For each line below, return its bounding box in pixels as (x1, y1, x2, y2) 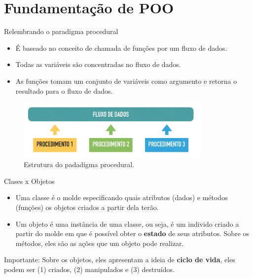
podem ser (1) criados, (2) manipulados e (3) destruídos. (4, 264, 175, 274)
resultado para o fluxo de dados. (15, 85, 113, 96)
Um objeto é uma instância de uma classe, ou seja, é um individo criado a (15, 218, 239, 229)
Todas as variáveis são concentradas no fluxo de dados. (15, 59, 181, 69)
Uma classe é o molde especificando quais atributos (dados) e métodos (15, 192, 228, 203)
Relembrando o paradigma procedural (4, 26, 118, 36)
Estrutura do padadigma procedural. (24, 159, 135, 170)
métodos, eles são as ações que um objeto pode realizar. (15, 238, 184, 248)
